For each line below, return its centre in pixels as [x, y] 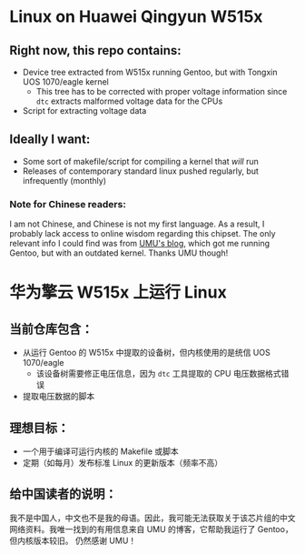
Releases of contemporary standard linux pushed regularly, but [140, 171]
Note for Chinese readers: [68, 204]
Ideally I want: [50, 140]
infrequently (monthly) [64, 180]
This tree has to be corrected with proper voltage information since [162, 91]
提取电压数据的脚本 [59, 397]
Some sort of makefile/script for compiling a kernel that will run [140, 161]
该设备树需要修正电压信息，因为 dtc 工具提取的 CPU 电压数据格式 [158, 374]
